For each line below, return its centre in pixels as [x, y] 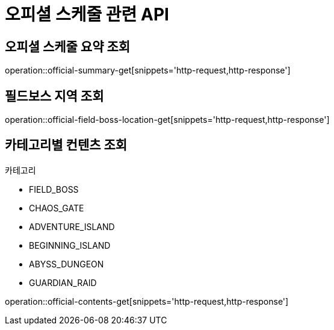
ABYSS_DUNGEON [66, 264]
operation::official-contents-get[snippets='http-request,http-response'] [147, 301]
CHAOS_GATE [57, 208]
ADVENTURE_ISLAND [72, 226]
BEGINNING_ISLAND [70, 245]
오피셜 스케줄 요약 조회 [68, 46]
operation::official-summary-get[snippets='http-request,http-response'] [148, 70]
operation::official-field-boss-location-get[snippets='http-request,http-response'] [167, 120]
